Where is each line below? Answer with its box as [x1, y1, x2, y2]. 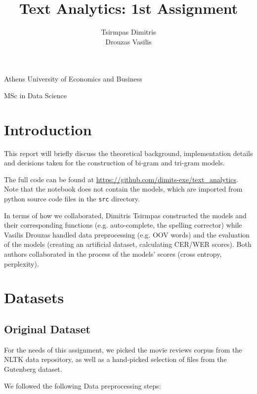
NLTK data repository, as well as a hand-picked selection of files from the [4, 354, 227, 364]
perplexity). [4, 258, 39, 269]
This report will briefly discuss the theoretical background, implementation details [4, 148, 253, 158]
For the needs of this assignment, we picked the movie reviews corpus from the [4, 344, 242, 355]
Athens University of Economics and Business [4, 74, 142, 84]
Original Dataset [4, 321, 90, 336]
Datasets [4, 287, 64, 308]
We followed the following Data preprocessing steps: [4, 380, 161, 391]
